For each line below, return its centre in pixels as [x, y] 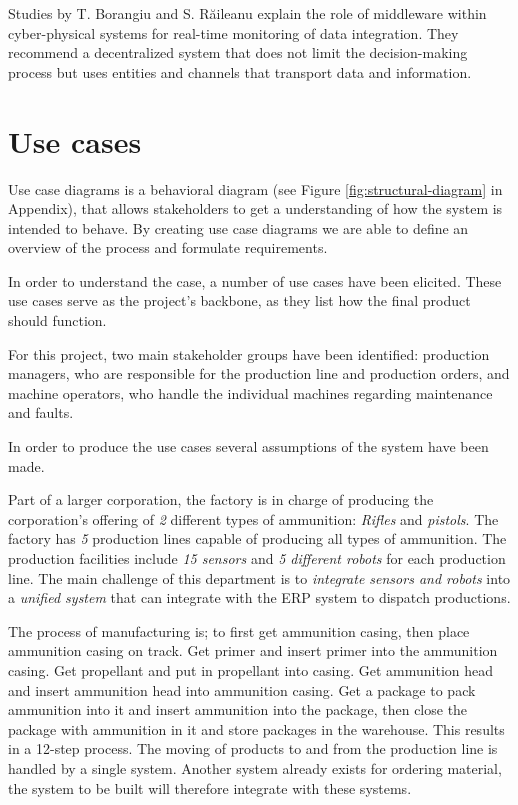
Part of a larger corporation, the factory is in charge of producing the [221, 499]
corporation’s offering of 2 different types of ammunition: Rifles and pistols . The [253, 518]
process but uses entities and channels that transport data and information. [240, 71]
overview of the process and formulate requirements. [168, 247]
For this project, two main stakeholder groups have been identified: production [249, 353]
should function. [57, 320]
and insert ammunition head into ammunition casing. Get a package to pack [242, 689]
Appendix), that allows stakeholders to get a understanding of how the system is [255, 208]
